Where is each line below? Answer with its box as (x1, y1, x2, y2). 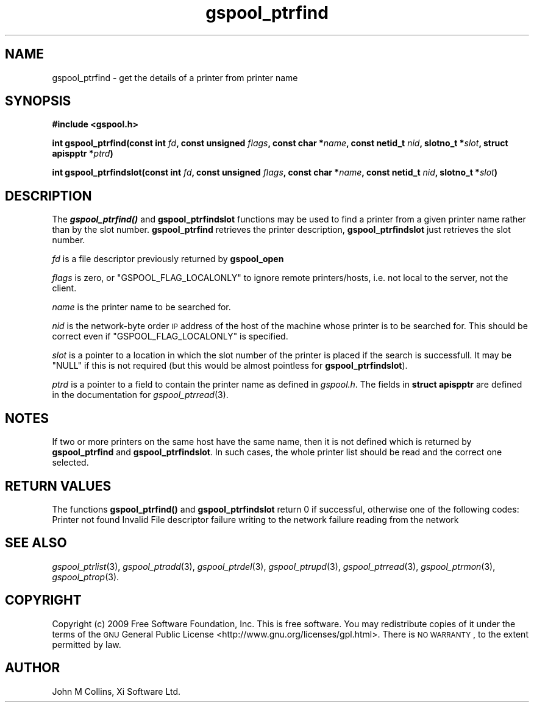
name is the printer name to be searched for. (52, 302, 231, 313)
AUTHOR (5, 660, 60, 676)
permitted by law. (52, 639, 121, 650)
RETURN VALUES (5, 478, 112, 494)
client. (52, 283, 77, 294)
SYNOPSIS (5, 93, 71, 109)
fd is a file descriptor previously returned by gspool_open (52, 254, 284, 265)
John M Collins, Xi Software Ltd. (52, 686, 181, 697)
